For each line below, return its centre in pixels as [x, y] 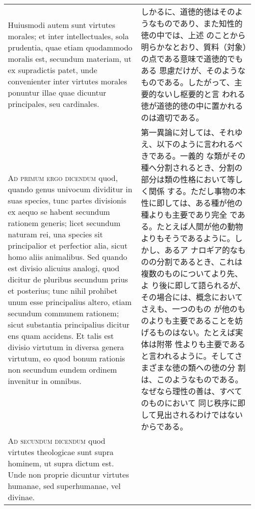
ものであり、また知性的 [200, 23]
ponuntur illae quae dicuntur [57, 92]
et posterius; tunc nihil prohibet [63, 290]
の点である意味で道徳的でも [192, 59]
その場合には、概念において [192, 297]
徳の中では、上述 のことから [193, 35]
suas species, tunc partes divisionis [67, 200]
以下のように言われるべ [200, 144]
